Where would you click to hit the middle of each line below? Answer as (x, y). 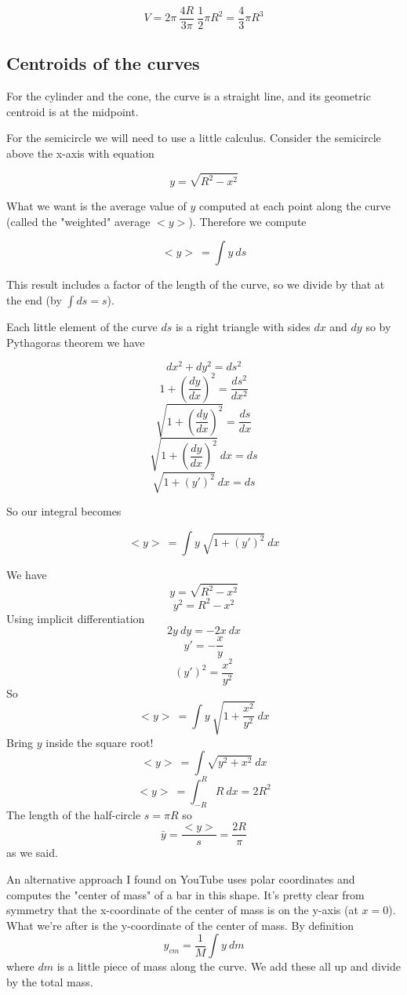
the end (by (34, 300)
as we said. (32, 853)
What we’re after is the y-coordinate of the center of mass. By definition (180, 925)
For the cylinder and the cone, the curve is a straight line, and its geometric (189, 96)
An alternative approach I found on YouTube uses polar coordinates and (181, 878)
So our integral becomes (64, 511)
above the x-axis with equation (80, 153)
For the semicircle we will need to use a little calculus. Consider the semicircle (194, 138)
